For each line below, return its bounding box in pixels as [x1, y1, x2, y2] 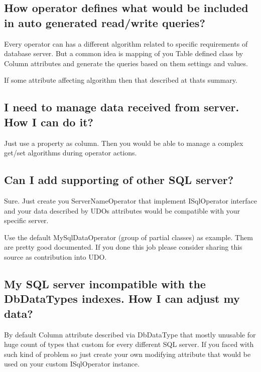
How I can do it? [4, 114, 93, 129]
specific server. [4, 215, 49, 226]
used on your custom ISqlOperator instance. [4, 358, 140, 369]
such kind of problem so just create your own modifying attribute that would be [4, 348, 251, 359]
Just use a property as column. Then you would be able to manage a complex [4, 137, 243, 148]
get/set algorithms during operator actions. [4, 147, 137, 158]
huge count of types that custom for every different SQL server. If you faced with [4, 339, 254, 349]
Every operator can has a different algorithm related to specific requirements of [4, 38, 248, 49]
